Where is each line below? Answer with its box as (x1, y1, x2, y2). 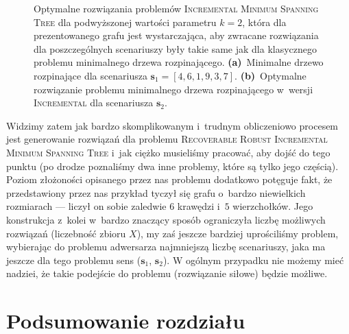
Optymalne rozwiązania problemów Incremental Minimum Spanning (34, 1, 319, 15)
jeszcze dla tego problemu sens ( (6, 252, 141, 267)
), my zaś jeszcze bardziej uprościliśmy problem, (136, 226, 339, 240)
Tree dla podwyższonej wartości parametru (34, 14, 217, 29)
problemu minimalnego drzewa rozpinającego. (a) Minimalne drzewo (34, 55, 324, 69)
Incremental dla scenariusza (34, 95, 154, 110)
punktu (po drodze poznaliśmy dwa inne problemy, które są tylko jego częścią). (6, 158, 339, 173)
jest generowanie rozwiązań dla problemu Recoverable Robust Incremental (6, 132, 328, 146)
